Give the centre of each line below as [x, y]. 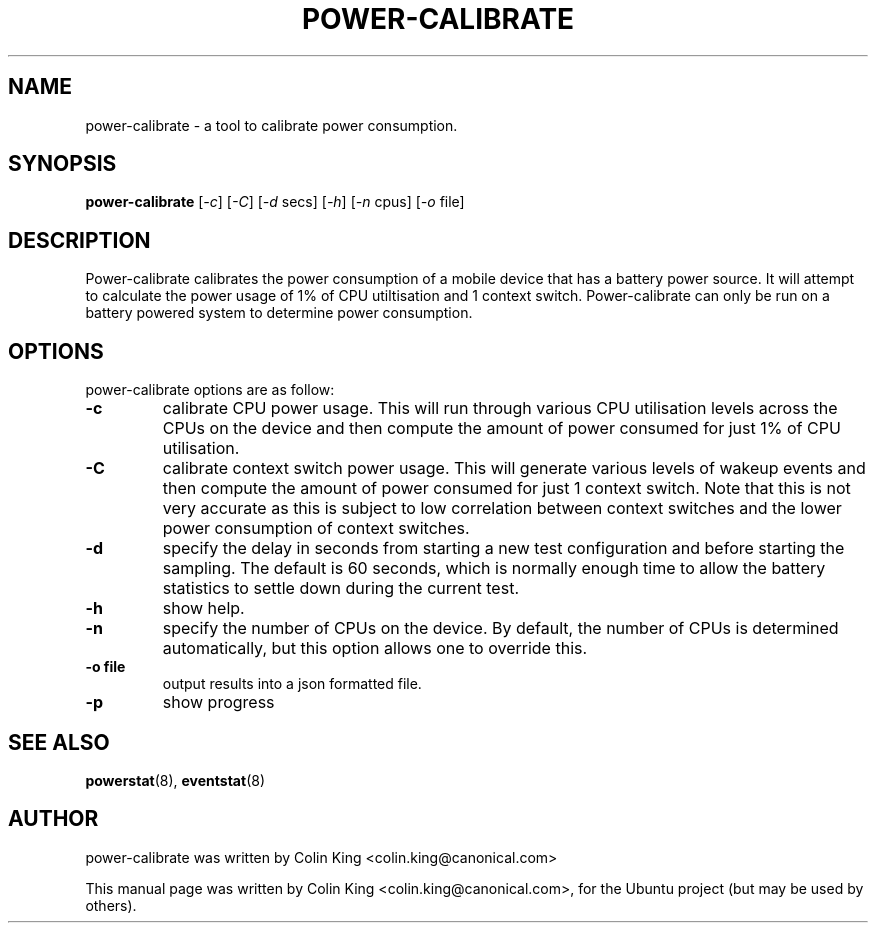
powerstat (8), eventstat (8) [175, 780]
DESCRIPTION [79, 240]
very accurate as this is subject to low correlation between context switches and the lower [502, 508]
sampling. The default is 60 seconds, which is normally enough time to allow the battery [494, 568]
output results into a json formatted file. [292, 684]
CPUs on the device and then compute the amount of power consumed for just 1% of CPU [501, 428]
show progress [218, 702]
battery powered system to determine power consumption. [279, 313]
